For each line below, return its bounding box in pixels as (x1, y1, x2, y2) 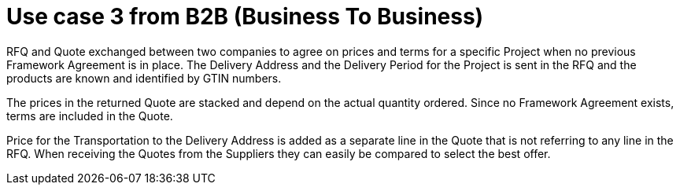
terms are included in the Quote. (6, 108, 173, 123)
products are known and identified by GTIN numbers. (6, 71, 282, 85)
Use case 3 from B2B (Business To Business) (6, 3, 484, 30)
